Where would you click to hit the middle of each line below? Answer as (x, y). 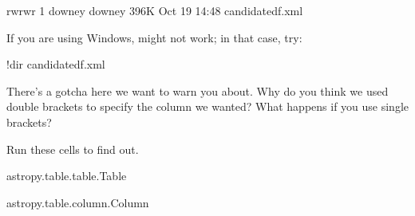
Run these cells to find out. (73, 149)
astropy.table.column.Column (78, 202)
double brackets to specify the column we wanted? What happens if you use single (208, 106)
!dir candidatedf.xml (56, 64)
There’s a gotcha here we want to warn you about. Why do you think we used (198, 90)
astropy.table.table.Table (67, 176)
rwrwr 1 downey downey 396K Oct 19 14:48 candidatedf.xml (155, 10)
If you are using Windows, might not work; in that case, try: (154, 37)
